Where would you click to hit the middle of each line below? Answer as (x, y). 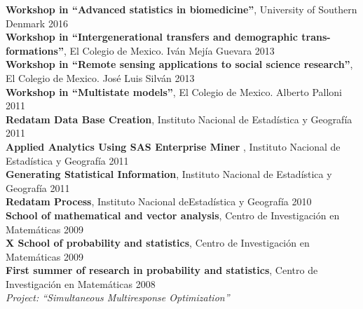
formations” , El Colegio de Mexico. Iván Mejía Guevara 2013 (140, 50)
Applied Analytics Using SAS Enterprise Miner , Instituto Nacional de (173, 146)
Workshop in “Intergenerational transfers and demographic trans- (168, 37)
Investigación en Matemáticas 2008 (81, 283)
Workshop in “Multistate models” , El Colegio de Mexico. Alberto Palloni (174, 91)
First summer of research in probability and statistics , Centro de (162, 270)
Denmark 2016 (37, 23)
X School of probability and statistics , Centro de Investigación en (158, 243)
